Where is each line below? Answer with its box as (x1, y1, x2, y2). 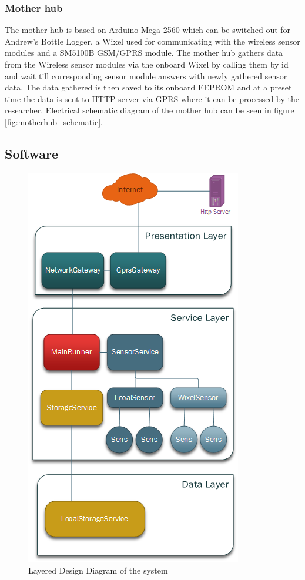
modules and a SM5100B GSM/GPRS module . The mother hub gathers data (5, 46, 283, 59)
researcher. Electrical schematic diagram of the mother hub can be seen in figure (5, 104, 294, 116)
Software (5, 144, 59, 162)
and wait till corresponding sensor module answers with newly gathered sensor (5, 69, 287, 82)
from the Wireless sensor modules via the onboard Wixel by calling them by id (5, 58, 289, 70)
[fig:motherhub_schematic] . (5, 115, 103, 128)
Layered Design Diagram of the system (28, 564, 168, 576)
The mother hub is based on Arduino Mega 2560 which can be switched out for (5, 24, 291, 36)
